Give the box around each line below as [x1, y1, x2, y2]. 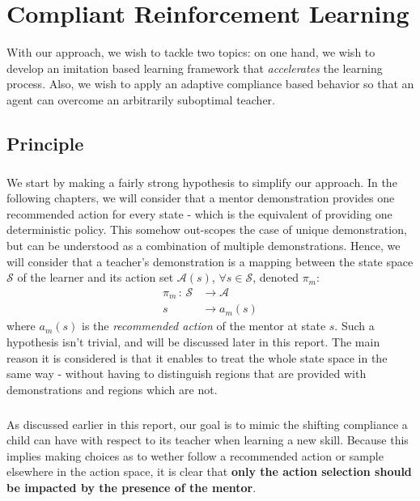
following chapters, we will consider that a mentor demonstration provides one [6, 189, 395, 206]
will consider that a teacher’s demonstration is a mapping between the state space [6, 253, 414, 270]
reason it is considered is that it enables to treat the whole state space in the [6, 349, 388, 366]
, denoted [252, 269, 299, 286]
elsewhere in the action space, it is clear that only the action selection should [6, 463, 412, 480]
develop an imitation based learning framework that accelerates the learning [6, 59, 383, 76]
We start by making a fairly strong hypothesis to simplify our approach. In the [6, 173, 397, 190]
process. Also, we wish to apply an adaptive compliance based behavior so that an [6, 75, 414, 92]
